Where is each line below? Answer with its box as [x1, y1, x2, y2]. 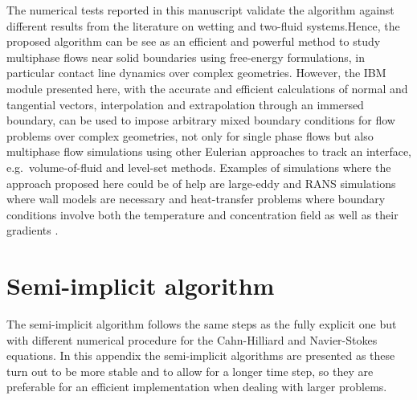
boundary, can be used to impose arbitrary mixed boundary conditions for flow [6, 112, 395, 129]
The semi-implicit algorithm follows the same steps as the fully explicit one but [6, 316, 397, 333]
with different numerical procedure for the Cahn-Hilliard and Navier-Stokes [6, 331, 378, 348]
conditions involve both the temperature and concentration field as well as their [6, 206, 399, 222]
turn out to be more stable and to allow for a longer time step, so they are [6, 362, 374, 379]
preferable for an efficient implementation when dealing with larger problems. [6, 378, 387, 395]
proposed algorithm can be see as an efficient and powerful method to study [6, 33, 381, 50]
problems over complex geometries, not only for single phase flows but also [6, 127, 374, 144]
